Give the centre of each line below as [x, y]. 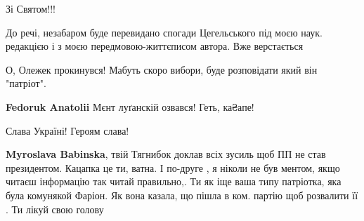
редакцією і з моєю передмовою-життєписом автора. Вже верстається [155, 46]
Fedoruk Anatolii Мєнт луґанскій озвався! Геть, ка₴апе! [130, 106]
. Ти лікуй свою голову [55, 209]
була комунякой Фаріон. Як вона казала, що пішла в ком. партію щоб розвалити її [182, 195]
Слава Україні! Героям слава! [67, 130]
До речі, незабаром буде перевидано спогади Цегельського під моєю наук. [164, 32]
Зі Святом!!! [31, 8]
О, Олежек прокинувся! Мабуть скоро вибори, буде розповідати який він [162, 69]
